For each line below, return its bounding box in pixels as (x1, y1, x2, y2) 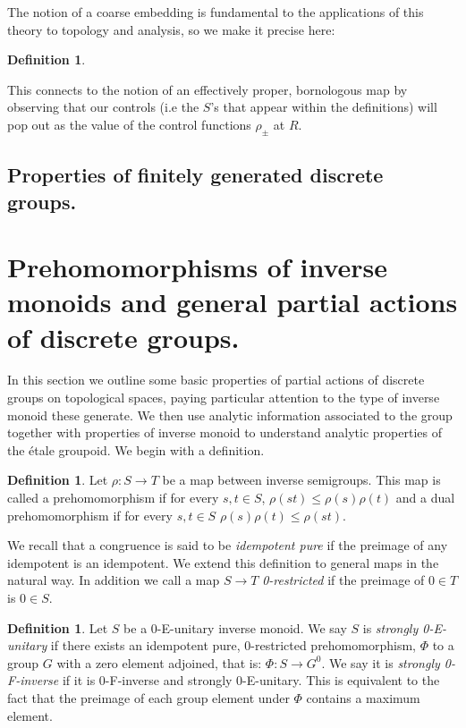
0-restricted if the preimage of (262, 571, 425, 589)
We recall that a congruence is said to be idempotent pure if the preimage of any (7, 536, 448, 554)
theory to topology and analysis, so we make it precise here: (7, 20, 335, 38)
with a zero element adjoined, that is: (56, 653, 262, 672)
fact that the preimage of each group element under (7, 688, 290, 707)
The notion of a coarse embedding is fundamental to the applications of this (7, 3, 424, 21)
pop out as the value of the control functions (7, 114, 251, 133)
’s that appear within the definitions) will (210, 97, 437, 116)
